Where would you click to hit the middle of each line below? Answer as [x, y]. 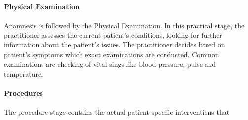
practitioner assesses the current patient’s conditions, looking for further [113, 35]
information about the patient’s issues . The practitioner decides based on [115, 44]
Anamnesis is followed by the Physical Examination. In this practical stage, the [124, 25]
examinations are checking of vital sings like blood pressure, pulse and [110, 64]
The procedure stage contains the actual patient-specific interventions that [117, 112]
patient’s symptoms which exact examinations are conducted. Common [112, 54]
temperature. [24, 73]
